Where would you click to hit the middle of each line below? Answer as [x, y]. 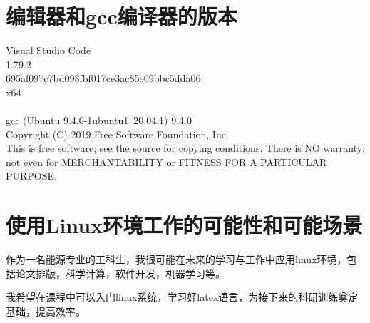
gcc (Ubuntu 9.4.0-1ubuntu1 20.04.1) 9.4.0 [99, 120]
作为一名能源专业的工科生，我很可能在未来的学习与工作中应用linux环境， [176, 259]
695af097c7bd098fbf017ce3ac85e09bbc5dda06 [103, 78]
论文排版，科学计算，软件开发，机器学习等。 [120, 273]
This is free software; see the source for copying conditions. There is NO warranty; [185, 148]
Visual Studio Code [48, 50]
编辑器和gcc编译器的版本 [122, 16]
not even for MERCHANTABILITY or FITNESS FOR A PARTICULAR [166, 161]
